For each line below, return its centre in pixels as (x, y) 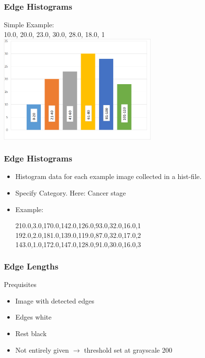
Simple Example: (29, 25)
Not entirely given (42, 349)
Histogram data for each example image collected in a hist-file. (108, 176)
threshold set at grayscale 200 (128, 349)
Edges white (33, 317)
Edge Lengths (31, 266)
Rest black (31, 333)
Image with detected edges (55, 300)
